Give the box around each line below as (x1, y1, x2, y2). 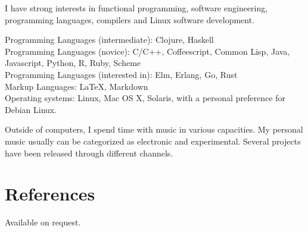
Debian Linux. (5, 103, 57, 115)
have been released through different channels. (5, 146, 173, 159)
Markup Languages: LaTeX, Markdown (5, 80, 148, 92)
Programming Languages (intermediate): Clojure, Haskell (5, 33, 214, 46)
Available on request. (5, 216, 81, 228)
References (5, 181, 95, 206)
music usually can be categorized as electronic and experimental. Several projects (5, 134, 301, 147)
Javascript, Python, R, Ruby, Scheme (5, 57, 141, 69)
